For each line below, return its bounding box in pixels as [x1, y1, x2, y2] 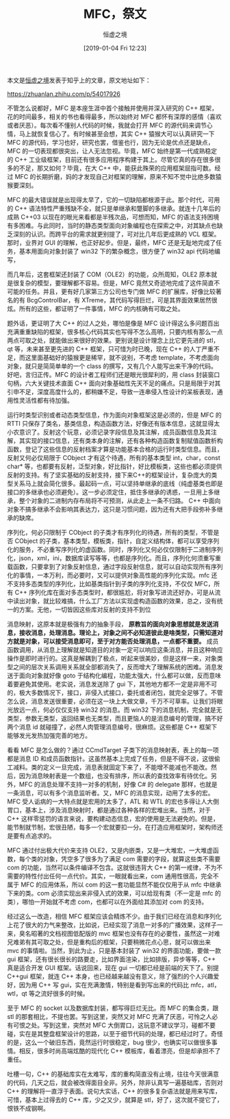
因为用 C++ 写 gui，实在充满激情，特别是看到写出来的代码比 [18, 980, 190, 989]
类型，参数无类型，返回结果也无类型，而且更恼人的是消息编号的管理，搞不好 [7, 714, 223, 722]
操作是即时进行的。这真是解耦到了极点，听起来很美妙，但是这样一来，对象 [7, 654, 217, 662]
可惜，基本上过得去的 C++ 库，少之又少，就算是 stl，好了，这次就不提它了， [7, 1095, 223, 1104]
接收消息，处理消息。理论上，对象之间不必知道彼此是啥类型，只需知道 [18, 628, 217, 636]
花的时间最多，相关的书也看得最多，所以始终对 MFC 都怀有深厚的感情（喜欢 [7, 112, 222, 121]
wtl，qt [7, 989, 27, 998]
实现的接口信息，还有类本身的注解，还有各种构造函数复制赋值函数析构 [25, 436, 223, 444]
